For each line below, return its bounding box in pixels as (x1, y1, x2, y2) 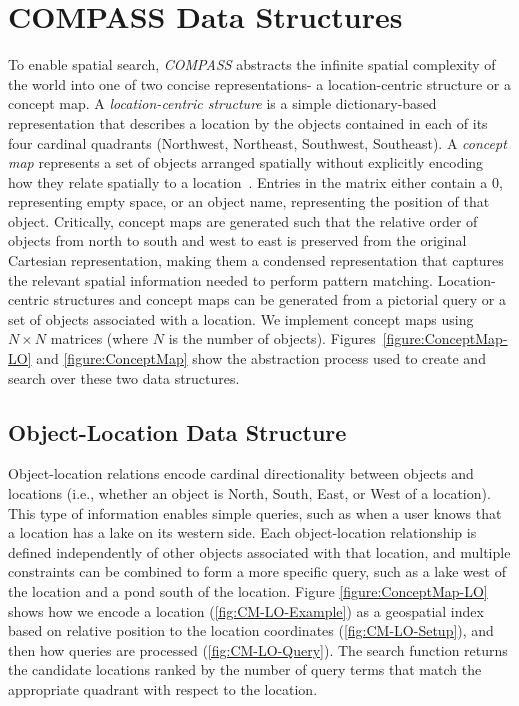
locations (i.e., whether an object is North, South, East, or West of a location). (8, 483, 491, 504)
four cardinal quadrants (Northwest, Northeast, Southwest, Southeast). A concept (8, 132, 507, 153)
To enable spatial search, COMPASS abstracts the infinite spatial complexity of (8, 54, 496, 75)
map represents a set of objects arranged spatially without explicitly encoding (8, 152, 484, 173)
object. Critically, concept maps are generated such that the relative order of (8, 210, 478, 231)
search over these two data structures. (8, 367, 240, 388)
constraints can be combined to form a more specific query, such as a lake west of (8, 561, 506, 582)
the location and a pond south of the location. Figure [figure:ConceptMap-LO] (8, 580, 488, 601)
